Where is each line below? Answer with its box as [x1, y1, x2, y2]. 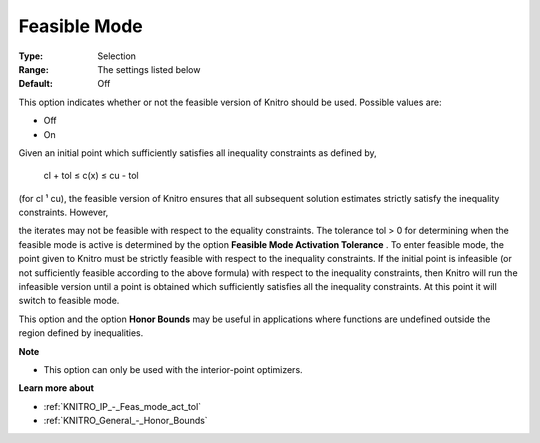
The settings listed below [97, 63, 201, 75]
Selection [97, 50, 137, 62]
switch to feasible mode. [18, 295, 120, 307]
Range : [18, 63, 49, 75]
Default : [18, 78, 54, 90]
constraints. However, [18, 206, 109, 219]
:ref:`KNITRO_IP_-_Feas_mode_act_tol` [43, 400, 202, 412]
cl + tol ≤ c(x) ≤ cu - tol [43, 170, 139, 182]
